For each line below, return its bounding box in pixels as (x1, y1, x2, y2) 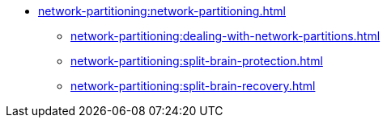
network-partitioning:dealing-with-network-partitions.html (70, 29, 381, 43)
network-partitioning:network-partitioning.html (38, 4, 286, 18)
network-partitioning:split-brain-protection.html (70, 54, 323, 68)
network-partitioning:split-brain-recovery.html (70, 79, 316, 93)
